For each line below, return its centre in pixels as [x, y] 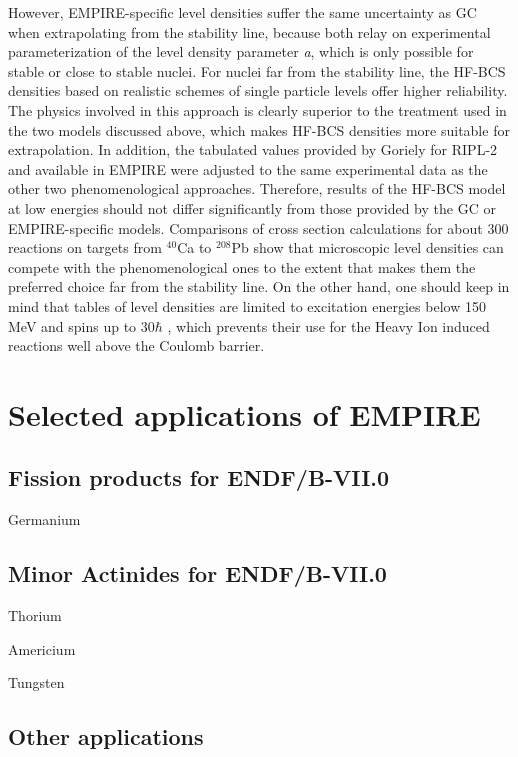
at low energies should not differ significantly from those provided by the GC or [252, 207]
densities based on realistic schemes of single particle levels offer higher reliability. [258, 90]
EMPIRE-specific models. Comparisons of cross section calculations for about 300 [258, 227]
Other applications [106, 736]
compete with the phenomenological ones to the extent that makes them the [242, 266]
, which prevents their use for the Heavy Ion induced [328, 325]
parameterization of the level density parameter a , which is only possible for [241, 51]
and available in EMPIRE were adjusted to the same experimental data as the [248, 168]
